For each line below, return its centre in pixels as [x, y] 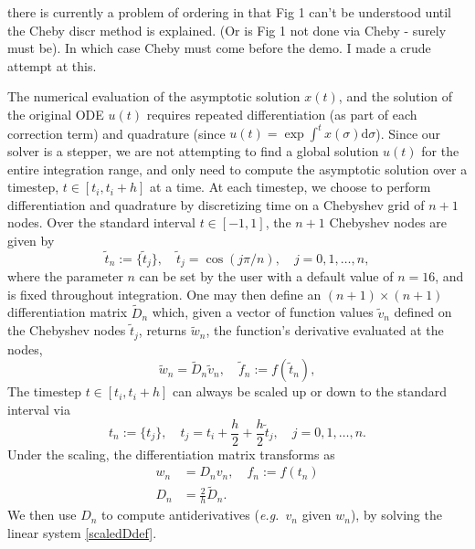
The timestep [44, 391]
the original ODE [56, 114]
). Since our [408, 133]
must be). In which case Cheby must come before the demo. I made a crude [219, 48]
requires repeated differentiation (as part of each [282, 114]
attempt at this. [52, 65]
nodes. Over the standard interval [102, 222]
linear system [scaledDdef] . [82, 532]
